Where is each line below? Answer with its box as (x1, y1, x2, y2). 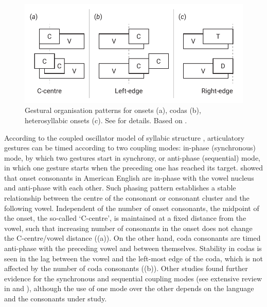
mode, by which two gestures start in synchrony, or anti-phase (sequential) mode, (4, 152, 260, 163)
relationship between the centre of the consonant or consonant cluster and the (4, 193, 250, 203)
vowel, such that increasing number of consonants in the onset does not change (4, 222, 253, 233)
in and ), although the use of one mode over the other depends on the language (4, 283, 254, 294)
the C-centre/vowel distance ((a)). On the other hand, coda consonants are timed (4, 233, 261, 243)
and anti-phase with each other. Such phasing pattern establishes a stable (4, 182, 236, 193)
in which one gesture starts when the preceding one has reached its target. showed (4, 162, 263, 173)
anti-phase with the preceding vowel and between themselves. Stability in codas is (4, 243, 262, 254)
